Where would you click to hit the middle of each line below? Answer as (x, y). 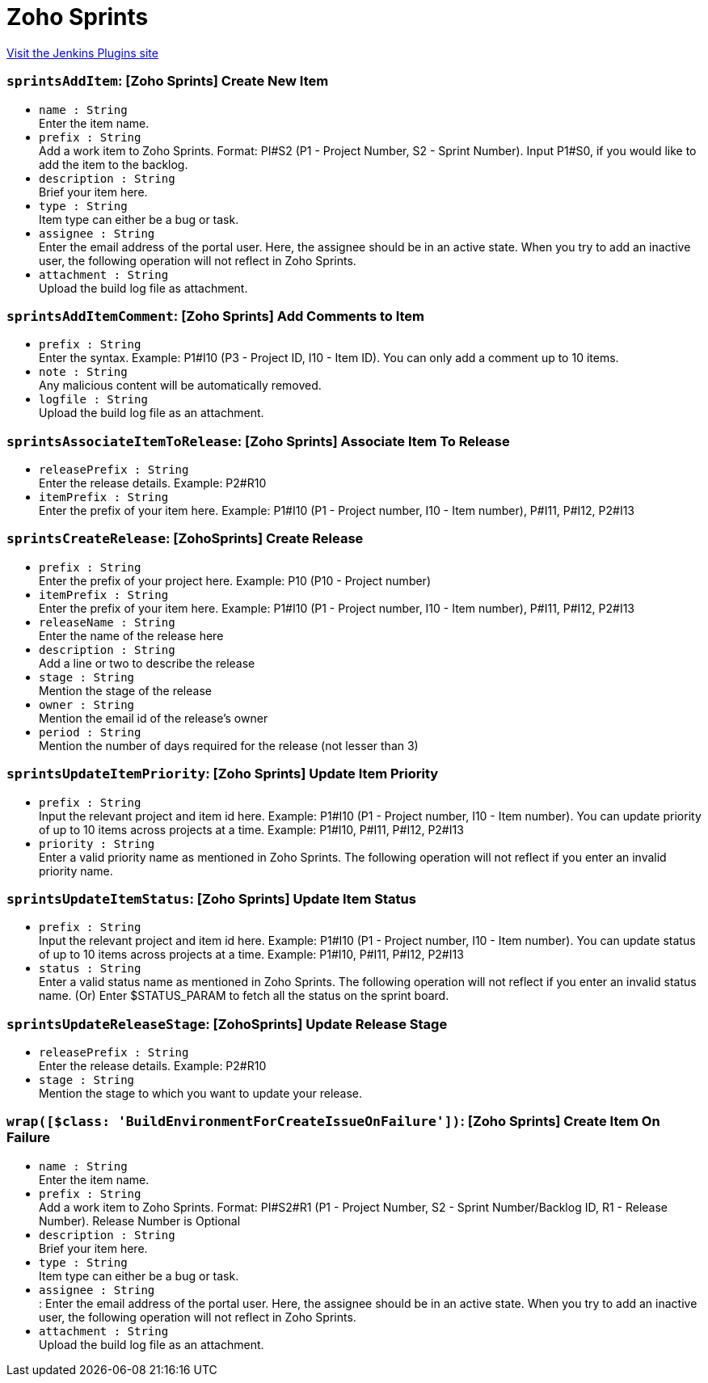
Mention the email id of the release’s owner (154, 718)
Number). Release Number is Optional (140, 1221)
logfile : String (93, 400)
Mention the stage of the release (125, 690)
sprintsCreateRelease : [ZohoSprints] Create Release (185, 539)
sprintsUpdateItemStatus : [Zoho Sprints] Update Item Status (211, 898)
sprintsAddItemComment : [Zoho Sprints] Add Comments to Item (216, 316)
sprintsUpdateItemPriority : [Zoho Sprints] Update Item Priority (223, 774)
